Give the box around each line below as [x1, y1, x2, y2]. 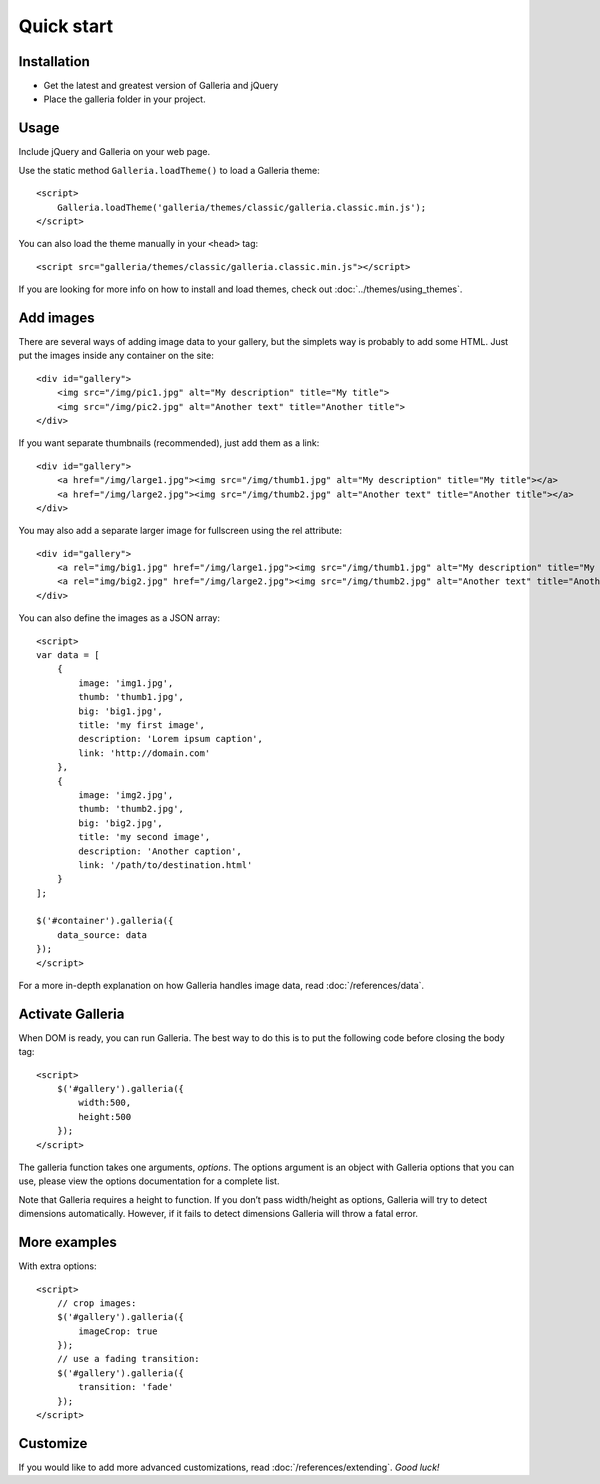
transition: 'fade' [78, 1381, 174, 1393]
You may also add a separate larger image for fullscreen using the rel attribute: [18, 525, 342, 537]
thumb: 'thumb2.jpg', [78, 803, 185, 815]
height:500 [78, 1111, 132, 1122]
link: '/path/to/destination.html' [78, 859, 253, 870]
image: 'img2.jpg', [78, 789, 174, 800]
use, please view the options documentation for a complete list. [18, 1175, 280, 1187]
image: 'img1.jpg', [78, 677, 174, 689]
